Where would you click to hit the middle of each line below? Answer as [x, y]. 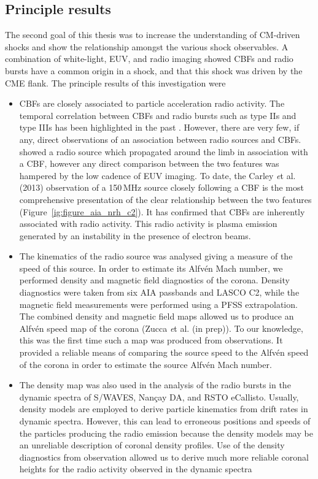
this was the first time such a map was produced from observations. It [151, 340]
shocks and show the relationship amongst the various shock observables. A [147, 46]
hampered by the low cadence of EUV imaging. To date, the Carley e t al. [157, 175]
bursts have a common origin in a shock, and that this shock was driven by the [154, 70]
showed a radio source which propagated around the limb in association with [164, 151]
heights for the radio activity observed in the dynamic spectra [136, 469]
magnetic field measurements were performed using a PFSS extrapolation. [158, 304]
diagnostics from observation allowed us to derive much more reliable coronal [164, 457]
